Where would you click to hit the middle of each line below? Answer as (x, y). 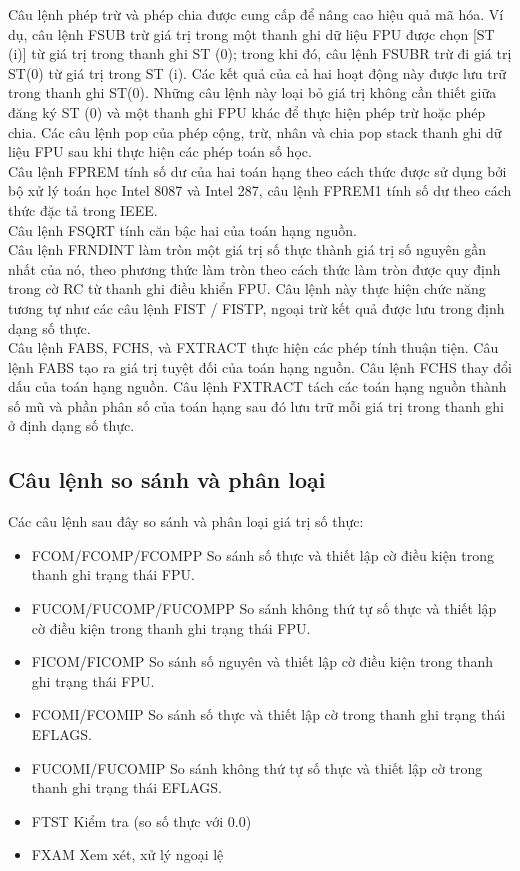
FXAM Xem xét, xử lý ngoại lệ (127, 854)
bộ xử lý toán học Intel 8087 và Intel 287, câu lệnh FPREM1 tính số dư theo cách (260, 190)
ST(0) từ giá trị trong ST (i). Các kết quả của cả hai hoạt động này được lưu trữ (257, 72)
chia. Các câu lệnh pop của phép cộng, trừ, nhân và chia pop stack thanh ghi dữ (255, 131)
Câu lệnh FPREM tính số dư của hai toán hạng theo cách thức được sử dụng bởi (257, 170)
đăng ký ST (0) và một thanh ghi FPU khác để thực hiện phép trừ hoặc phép (247, 111)
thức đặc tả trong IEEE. (83, 209)
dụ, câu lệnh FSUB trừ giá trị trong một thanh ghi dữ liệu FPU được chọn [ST (251, 33)
